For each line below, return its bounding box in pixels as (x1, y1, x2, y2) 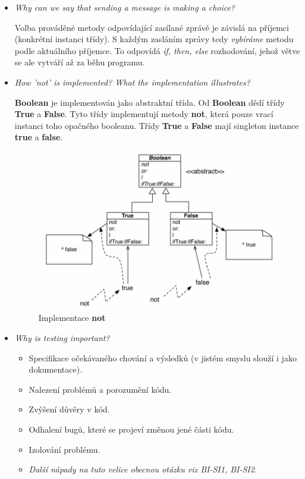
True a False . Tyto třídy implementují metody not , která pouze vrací (14, 108, 273, 120)
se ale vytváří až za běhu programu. (14, 56, 145, 68)
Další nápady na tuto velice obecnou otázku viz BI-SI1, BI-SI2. (29, 463, 257, 475)
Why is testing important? (14, 331, 110, 344)
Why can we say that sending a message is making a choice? (14, 1, 235, 13)
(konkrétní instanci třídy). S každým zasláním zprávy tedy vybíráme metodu (14, 33, 294, 45)
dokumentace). (29, 363, 83, 376)
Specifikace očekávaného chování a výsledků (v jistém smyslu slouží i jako (29, 351, 297, 364)
